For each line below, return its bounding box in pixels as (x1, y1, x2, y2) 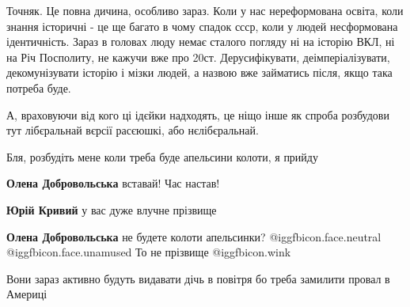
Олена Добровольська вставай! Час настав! (6, 175, 220, 191)
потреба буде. (6, 79, 71, 96)
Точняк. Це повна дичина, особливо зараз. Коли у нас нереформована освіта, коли (6, 2, 404, 18)
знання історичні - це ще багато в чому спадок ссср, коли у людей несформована (6, 17, 398, 34)
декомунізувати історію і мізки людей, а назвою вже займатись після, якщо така (6, 64, 393, 81)
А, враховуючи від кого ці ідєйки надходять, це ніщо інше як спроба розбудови (6, 106, 389, 123)
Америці (6, 286, 47, 302)
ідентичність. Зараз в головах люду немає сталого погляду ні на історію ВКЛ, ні (6, 33, 395, 50)
